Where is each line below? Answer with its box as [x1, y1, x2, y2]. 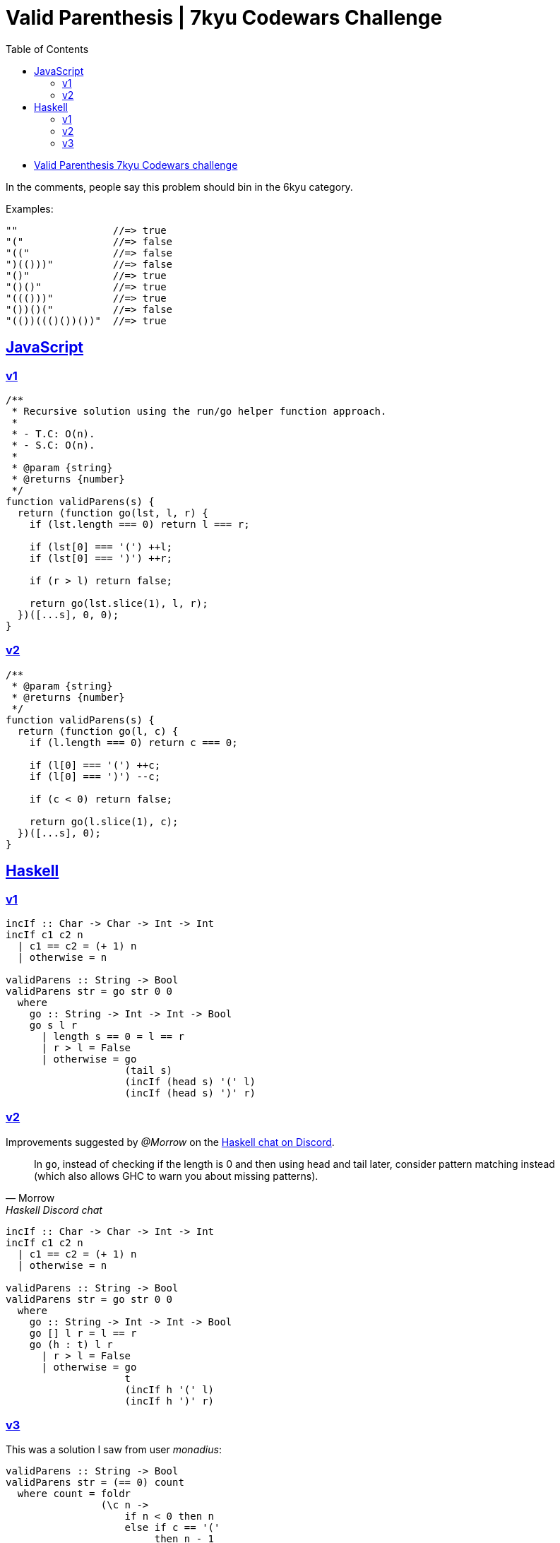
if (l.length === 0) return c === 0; [29, 736, 238, 748]
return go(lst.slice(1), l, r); [29, 597, 208, 609]
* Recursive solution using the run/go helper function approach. [11, 405, 387, 417]
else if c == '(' [124, 1522, 220, 1534]
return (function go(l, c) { [17, 725, 179, 737]
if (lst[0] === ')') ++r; [29, 552, 173, 564]
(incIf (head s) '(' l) [124, 1075, 256, 1087]
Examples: [6, 202, 54, 215]
